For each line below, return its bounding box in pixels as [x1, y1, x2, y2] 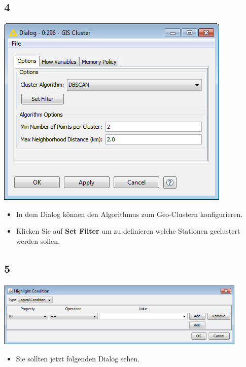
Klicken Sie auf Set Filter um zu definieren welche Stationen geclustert [16, 226, 240, 236]
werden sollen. [16, 235, 60, 246]
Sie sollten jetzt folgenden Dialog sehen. [16, 353, 140, 363]
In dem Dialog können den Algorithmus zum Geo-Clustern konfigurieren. [16, 208, 243, 219]
